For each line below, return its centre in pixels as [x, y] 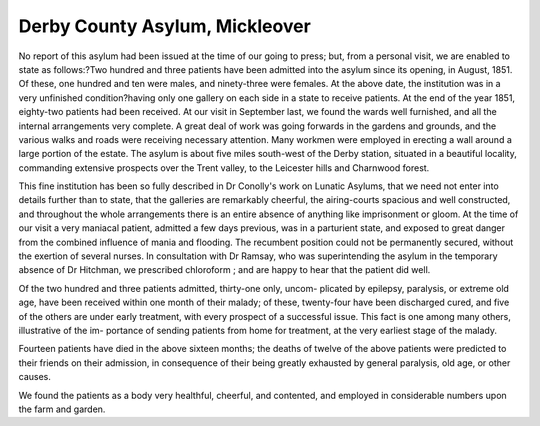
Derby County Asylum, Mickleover [165, 26]
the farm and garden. [62, 409]
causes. [35, 377]
